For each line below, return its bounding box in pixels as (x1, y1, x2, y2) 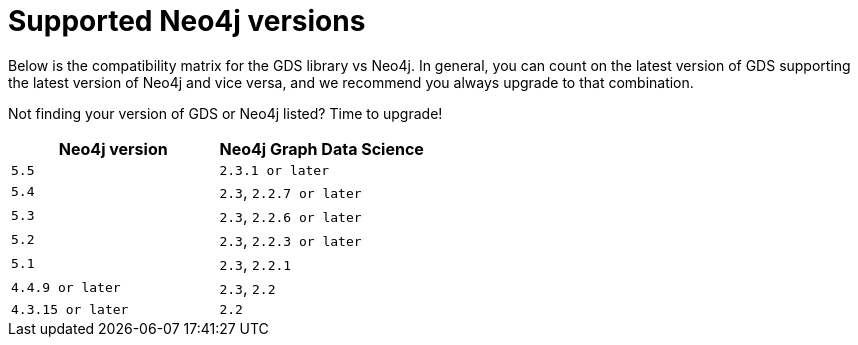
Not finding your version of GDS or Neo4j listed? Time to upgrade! (8, 104, 443, 122)
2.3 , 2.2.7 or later (219, 181, 362, 202)
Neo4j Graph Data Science (219, 138, 424, 159)
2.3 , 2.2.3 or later (219, 229, 362, 250)
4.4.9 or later (11, 280, 121, 296)
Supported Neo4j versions (8, 4, 366, 38)
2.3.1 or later (219, 162, 330, 178)
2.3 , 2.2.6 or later (219, 205, 362, 226)
